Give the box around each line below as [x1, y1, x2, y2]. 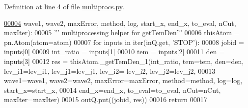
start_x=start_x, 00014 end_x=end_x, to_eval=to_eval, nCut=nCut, [4, 85, 221, 95]
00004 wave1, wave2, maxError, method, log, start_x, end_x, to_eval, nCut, [4, 18, 236, 28]
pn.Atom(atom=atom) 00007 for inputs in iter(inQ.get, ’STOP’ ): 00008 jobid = [4, 37, 244, 47]
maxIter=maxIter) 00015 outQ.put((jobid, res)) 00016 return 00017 [4, 94, 207, 105]
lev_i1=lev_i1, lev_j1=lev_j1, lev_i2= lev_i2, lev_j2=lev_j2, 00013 [4, 65, 216, 76]
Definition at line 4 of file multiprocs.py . [4, 1, 124, 11]
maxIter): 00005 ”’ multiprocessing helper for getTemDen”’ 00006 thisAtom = [4, 27, 240, 38]
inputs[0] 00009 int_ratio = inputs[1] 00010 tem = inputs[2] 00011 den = [4, 46, 225, 57]
